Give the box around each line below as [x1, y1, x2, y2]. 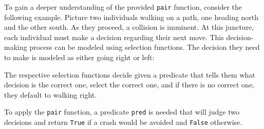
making [4, 42, 27, 52]
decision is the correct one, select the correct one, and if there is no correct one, [4, 79, 255, 90]
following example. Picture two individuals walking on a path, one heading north [4, 11, 259, 22]
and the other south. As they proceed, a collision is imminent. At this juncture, [4, 22, 254, 32]
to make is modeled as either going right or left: [4, 52, 155, 63]
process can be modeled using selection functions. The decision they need [29, 42, 260, 52]
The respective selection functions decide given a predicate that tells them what [4, 69, 255, 80]
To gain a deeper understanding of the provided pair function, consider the [4, 2, 242, 12]
